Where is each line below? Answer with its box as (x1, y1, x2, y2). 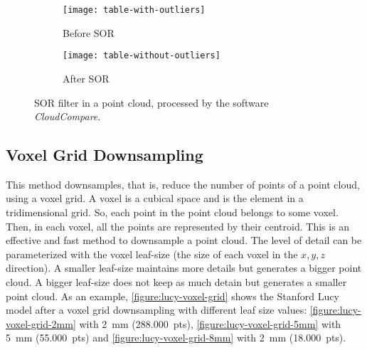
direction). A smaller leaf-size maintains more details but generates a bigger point (6, 260, 362, 275)
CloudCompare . (34, 109, 101, 124)
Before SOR (63, 25, 115, 40)
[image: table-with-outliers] (63, 5, 206, 15)
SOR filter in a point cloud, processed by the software (34, 95, 269, 110)
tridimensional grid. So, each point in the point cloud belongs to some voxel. (6, 205, 339, 220)
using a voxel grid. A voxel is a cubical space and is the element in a (6, 191, 304, 206)
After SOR (63, 70, 110, 85)
